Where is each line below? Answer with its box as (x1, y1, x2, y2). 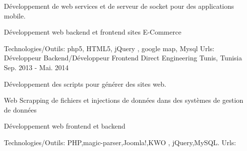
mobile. (4, 10, 26, 20)
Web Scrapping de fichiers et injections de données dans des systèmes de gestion (4, 95, 244, 105)
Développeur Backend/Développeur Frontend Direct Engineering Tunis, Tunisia (4, 53, 242, 63)
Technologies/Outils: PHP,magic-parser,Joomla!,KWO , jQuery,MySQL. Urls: (4, 137, 236, 147)
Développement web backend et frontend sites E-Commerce (4, 27, 182, 37)
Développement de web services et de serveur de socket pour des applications (4, 1, 234, 11)
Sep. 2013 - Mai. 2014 (4, 62, 69, 72)
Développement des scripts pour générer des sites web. (4, 78, 166, 89)
